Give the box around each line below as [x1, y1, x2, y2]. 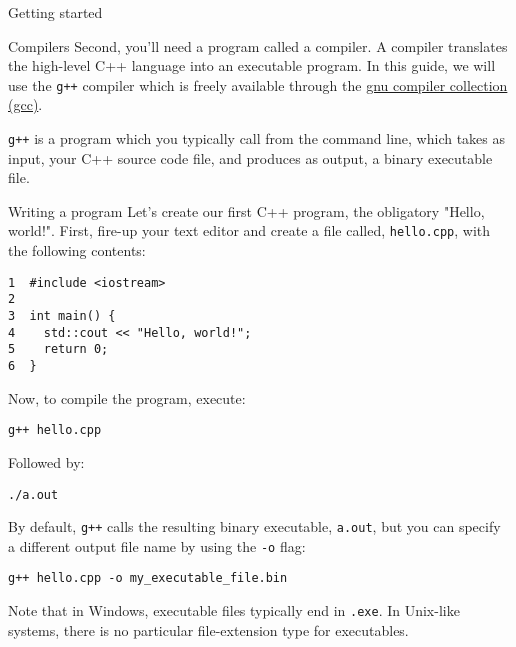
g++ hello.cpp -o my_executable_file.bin [8, 571, 288, 586]
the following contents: [8, 240, 146, 261]
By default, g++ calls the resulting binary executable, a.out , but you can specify [8, 516, 501, 537]
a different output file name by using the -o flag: [8, 535, 306, 556]
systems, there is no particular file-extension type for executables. [8, 619, 409, 640]
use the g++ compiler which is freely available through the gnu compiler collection [8, 74, 508, 95]
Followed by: [8, 451, 85, 472]
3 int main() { [8, 309, 116, 324]
